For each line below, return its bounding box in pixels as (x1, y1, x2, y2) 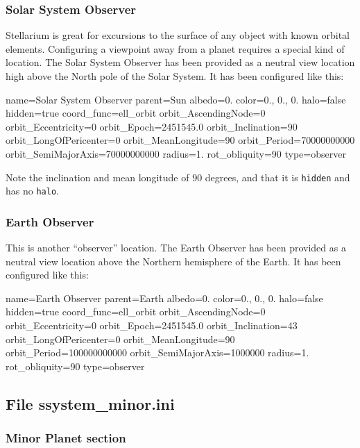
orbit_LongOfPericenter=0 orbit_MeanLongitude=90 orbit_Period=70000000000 (6, 133, 355, 147)
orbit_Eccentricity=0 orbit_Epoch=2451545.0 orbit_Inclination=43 (6, 318, 298, 333)
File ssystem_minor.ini (6, 392, 175, 414)
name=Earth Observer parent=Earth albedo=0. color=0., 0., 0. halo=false (6, 290, 323, 305)
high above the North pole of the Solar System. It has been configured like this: (6, 69, 344, 83)
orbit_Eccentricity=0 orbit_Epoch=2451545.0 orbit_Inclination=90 (6, 119, 298, 133)
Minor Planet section (6, 429, 126, 447)
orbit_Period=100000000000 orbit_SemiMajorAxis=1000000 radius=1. (6, 345, 309, 360)
